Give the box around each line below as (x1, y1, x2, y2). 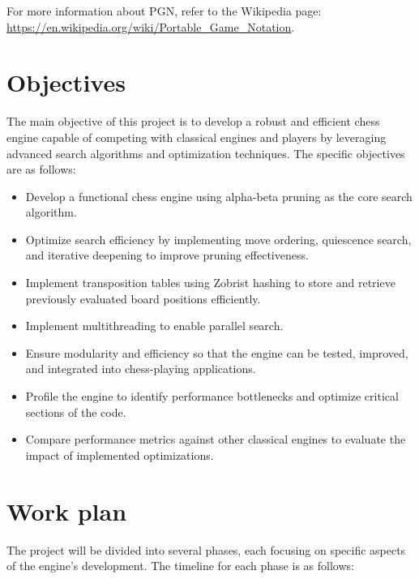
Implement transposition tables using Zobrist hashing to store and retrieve (25, 274, 395, 291)
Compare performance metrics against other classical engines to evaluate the (25, 431, 406, 448)
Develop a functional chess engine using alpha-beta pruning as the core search (25, 187, 413, 204)
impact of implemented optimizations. (25, 446, 214, 463)
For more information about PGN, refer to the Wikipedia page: (6, 2, 322, 19)
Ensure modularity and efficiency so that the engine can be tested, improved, (25, 344, 408, 361)
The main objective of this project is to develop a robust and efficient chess (6, 113, 380, 130)
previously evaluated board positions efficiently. (25, 289, 261, 307)
